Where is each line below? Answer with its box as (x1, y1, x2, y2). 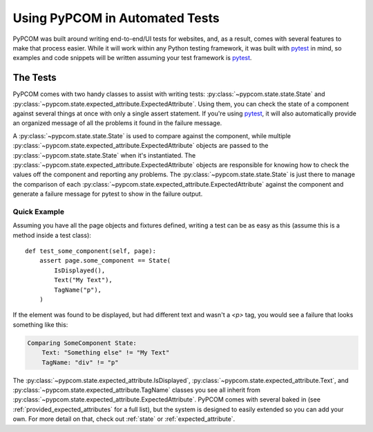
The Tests (12, 72, 57, 84)
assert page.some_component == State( (39, 256, 171, 265)
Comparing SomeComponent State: (27, 339, 137, 347)
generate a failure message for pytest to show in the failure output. (12, 190, 203, 198)
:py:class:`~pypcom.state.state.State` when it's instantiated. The (12, 151, 196, 159)
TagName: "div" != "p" (41, 358, 119, 366)
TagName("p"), (54, 285, 102, 294)
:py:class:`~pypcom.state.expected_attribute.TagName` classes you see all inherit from (12, 386, 260, 394)
